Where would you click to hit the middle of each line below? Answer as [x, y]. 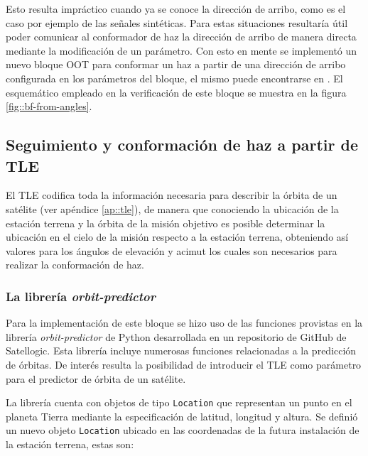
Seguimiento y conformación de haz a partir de [182, 145]
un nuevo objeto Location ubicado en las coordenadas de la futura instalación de [183, 430]
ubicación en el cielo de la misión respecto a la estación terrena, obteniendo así [177, 237]
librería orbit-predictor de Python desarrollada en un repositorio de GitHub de [176, 336]
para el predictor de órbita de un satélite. [96, 378]
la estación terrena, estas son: [70, 444]
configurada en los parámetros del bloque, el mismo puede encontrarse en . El [174, 78]
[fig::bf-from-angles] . [49, 106]
